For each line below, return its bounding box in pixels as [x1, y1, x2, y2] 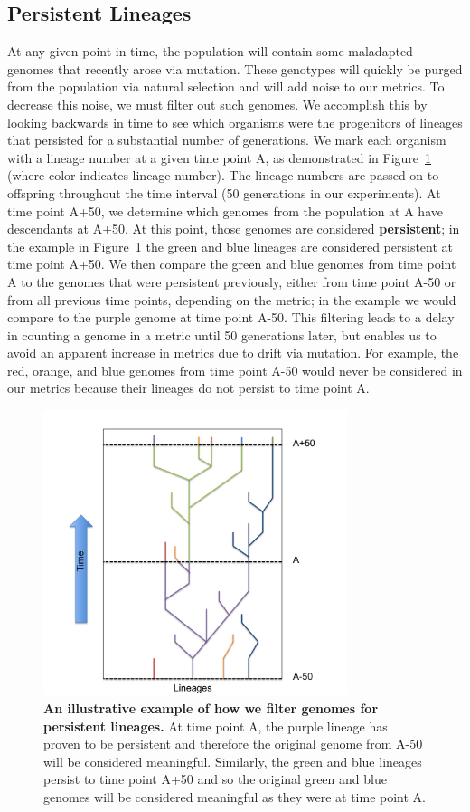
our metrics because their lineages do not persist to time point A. [7, 378, 370, 397]
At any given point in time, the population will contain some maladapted [7, 42, 413, 61]
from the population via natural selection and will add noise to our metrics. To [7, 77, 445, 96]
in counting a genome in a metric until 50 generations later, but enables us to [7, 325, 437, 344]
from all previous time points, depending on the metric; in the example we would [7, 290, 456, 309]
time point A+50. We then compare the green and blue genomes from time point [7, 254, 456, 273]
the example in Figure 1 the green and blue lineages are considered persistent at [7, 236, 454, 255]
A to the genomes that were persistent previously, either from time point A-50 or [7, 272, 456, 291]
